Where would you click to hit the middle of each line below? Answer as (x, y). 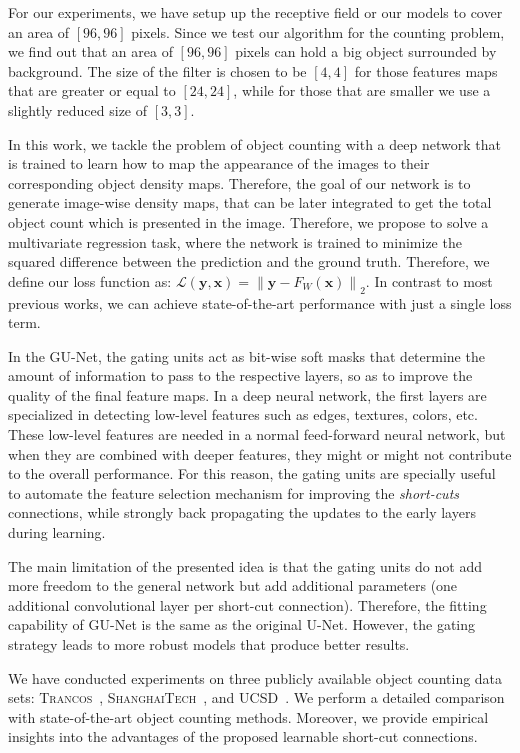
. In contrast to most (429, 280)
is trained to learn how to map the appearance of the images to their (219, 163)
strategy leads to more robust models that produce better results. (209, 644)
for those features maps (426, 70)
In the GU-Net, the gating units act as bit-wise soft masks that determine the (246, 355)
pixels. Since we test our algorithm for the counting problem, (318, 31)
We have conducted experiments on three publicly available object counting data (255, 677)
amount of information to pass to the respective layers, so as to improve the (240, 375)
